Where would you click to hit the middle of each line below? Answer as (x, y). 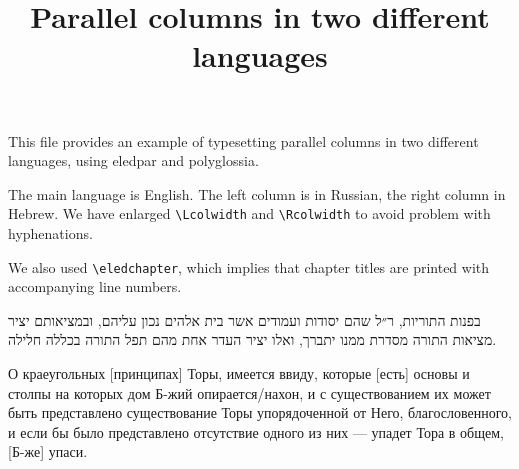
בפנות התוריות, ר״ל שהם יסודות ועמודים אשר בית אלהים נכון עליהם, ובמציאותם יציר (244, 319)
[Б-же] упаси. (48, 451)
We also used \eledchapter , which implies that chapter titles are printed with (249, 266)
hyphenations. (50, 233)
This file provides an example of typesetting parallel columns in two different (243, 140)
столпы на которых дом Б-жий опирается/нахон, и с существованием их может (249, 392)
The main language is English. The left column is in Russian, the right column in (257, 193)
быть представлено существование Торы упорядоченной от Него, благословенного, (260, 412)
